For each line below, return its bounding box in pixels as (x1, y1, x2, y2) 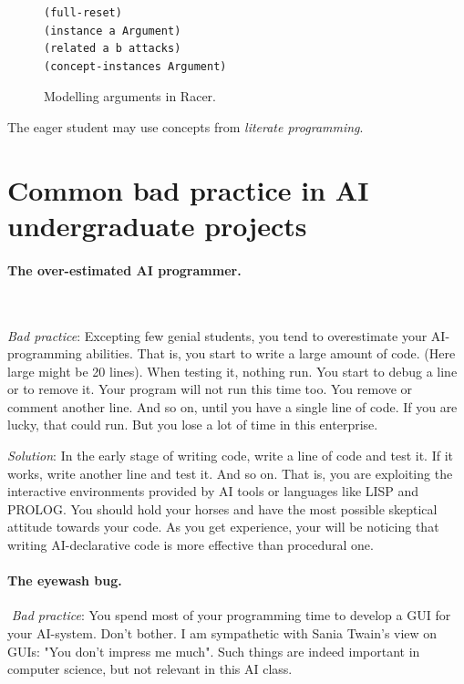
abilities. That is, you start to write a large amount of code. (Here (86, 344, 456, 363)
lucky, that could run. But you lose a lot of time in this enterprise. (7, 415, 378, 434)
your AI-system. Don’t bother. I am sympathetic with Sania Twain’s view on (7, 624, 438, 643)
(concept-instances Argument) (44, 59, 227, 73)
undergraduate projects (7, 206, 307, 244)
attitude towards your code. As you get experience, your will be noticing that (7, 517, 439, 536)
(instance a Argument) (44, 24, 181, 37)
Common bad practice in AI (7, 171, 369, 208)
